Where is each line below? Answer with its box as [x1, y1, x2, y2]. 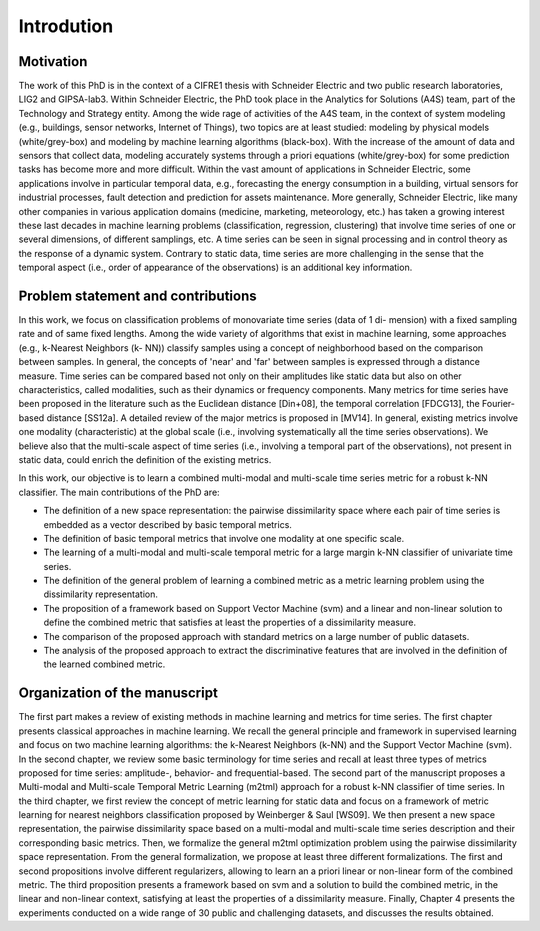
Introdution [18, 15, 114, 37]
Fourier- [481, 398, 515, 410]
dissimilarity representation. [43, 588, 159, 600]
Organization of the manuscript [18, 685, 219, 702]
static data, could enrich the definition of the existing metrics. [18, 453, 272, 465]
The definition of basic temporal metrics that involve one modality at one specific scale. [43, 532, 405, 544]
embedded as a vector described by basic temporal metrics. [43, 518, 292, 530]
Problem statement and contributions [18, 287, 257, 304]
